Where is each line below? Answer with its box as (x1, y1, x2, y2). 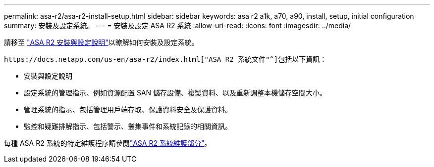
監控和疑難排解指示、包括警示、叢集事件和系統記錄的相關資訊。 (24, 122, 232, 130)
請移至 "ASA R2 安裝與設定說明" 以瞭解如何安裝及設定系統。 (4, 38, 199, 46)
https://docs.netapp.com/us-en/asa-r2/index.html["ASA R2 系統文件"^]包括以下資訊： (4, 55, 327, 63)
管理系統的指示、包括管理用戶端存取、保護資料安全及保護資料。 (24, 105, 232, 114)
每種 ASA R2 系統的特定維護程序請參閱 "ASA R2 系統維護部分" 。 (4, 139, 212, 147)
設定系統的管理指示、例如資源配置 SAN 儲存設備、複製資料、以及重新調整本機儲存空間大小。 (24, 88, 327, 97)
